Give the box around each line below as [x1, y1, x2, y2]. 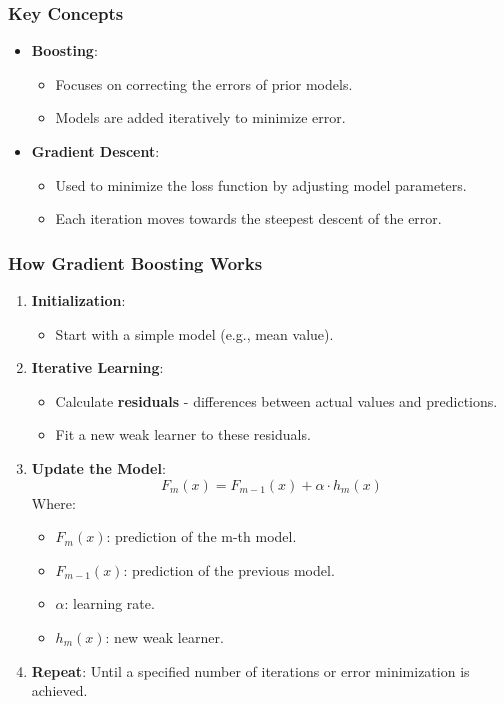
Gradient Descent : [31, 141, 160, 161]
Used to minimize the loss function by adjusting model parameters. [55, 174, 467, 195]
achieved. [31, 680, 88, 701]
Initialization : [31, 290, 126, 310]
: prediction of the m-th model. [106, 526, 297, 547]
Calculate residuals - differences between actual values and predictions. [55, 390, 498, 411]
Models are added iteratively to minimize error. [55, 107, 346, 128]
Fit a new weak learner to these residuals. [55, 424, 311, 445]
